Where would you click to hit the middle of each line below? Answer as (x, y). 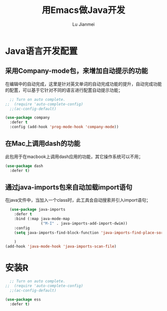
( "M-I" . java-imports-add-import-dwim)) (84, 224)
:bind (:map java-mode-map (42, 219)
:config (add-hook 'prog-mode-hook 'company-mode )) (64, 127)
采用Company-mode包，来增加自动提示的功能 (77, 71)
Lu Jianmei (83, 24)
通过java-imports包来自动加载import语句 (69, 187)
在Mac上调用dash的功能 (43, 144)
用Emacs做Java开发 (83, 10)
